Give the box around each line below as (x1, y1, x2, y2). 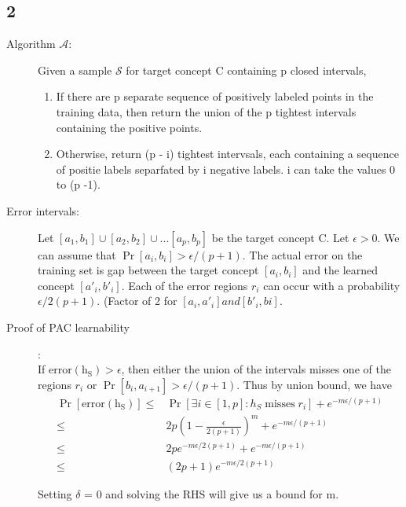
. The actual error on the (242, 246, 363, 263)
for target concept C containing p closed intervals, (126, 61, 367, 78)
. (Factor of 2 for (97, 292, 177, 309)
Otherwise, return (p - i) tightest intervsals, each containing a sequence (56, 145, 399, 162)
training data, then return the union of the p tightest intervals (56, 103, 357, 119)
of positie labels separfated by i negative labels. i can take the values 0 (56, 160, 396, 177)
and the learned (302, 262, 379, 278)
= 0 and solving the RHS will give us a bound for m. (84, 485, 339, 501)
